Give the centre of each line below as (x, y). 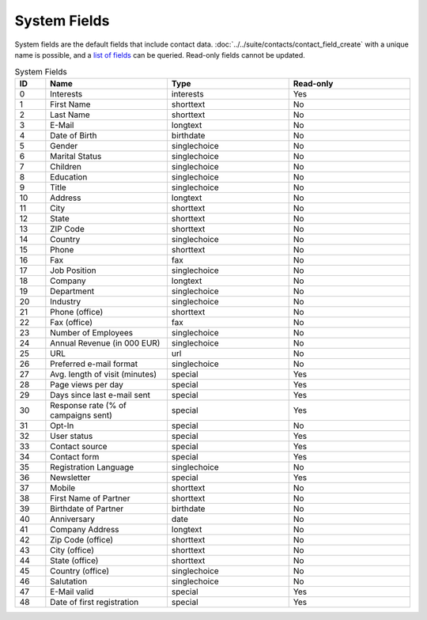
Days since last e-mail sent (100, 395)
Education (69, 176)
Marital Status (76, 156)
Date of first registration (94, 602)
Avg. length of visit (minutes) (104, 374)
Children (66, 166)
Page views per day (87, 384)
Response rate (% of (88, 405)
